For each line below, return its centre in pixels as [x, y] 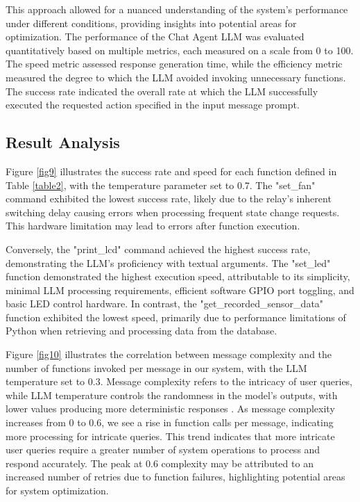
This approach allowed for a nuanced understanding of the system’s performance [177, 9]
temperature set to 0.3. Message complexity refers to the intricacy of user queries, [179, 381]
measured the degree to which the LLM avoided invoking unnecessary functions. [176, 77]
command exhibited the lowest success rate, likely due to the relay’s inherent [169, 199]
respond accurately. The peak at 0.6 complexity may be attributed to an [160, 463]
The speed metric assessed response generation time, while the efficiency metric [174, 64]
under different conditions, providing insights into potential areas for [151, 23]
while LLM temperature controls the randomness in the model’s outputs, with [172, 395]
